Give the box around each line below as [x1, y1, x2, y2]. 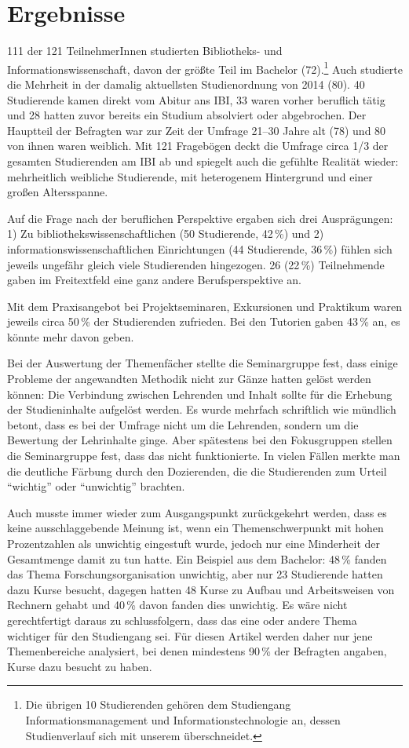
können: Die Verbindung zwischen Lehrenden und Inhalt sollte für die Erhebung [7, 385, 393, 402]
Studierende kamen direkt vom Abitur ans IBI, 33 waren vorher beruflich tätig [7, 91, 385, 108]
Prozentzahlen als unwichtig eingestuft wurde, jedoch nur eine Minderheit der [7, 535, 381, 551]
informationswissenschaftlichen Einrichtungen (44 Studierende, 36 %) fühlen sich [7, 240, 393, 257]
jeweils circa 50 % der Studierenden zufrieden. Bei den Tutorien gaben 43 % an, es [7, 313, 400, 330]
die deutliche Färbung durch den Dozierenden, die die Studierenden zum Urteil [7, 462, 387, 479]
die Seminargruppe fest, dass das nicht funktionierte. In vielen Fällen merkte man [7, 447, 400, 464]
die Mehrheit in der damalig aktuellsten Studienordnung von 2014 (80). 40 [7, 75, 365, 92]
